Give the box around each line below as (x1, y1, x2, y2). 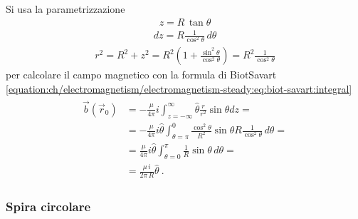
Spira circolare (6, 198, 91, 215)
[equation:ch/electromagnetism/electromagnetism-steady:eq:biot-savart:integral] (6, 81, 352, 96)
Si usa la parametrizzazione (6, 1, 125, 16)
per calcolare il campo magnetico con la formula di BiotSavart (6, 67, 277, 82)
